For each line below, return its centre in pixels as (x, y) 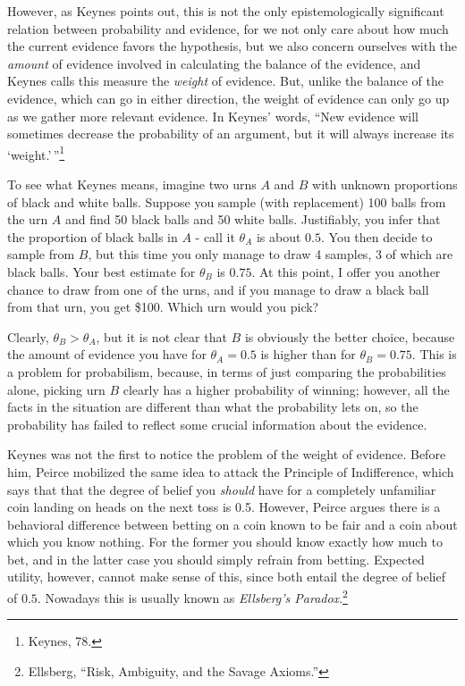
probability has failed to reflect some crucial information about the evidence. (217, 424)
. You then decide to (377, 236)
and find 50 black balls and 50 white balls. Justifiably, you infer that (253, 219)
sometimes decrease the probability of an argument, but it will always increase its (231, 134)
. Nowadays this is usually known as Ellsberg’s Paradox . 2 (192, 596)
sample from (41, 254)
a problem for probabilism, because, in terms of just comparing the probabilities (227, 371)
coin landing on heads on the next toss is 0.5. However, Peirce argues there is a (224, 507)
